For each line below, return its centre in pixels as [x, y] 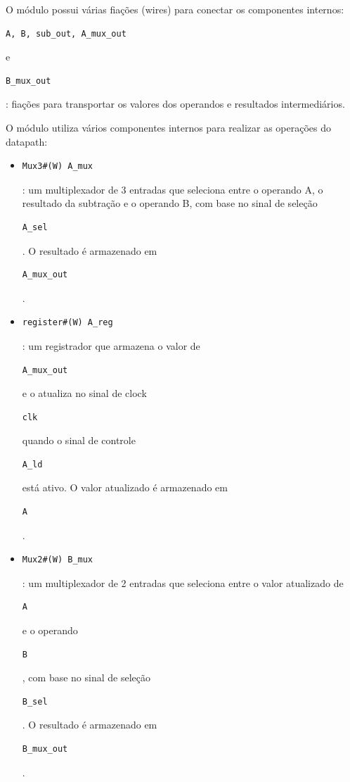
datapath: [27, 141]
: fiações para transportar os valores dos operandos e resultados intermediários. [175, 104]
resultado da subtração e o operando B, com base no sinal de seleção [170, 203]
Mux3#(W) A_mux [58, 166]
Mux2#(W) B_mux [58, 560]
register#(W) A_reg [67, 323]
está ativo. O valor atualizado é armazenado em [125, 487]
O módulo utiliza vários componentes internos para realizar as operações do [168, 127]
